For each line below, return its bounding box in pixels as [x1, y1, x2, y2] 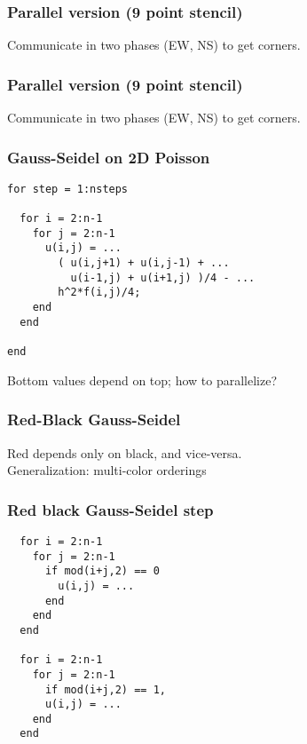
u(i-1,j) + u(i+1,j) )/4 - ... [70, 271, 256, 284]
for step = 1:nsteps [7, 182, 129, 195]
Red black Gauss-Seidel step [7, 498, 214, 520]
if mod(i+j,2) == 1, [44, 683, 166, 696]
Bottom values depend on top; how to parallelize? [7, 370, 278, 389]
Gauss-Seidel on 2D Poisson [7, 146, 210, 168]
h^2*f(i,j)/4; [58, 286, 141, 299]
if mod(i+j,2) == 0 [44, 565, 160, 578]
